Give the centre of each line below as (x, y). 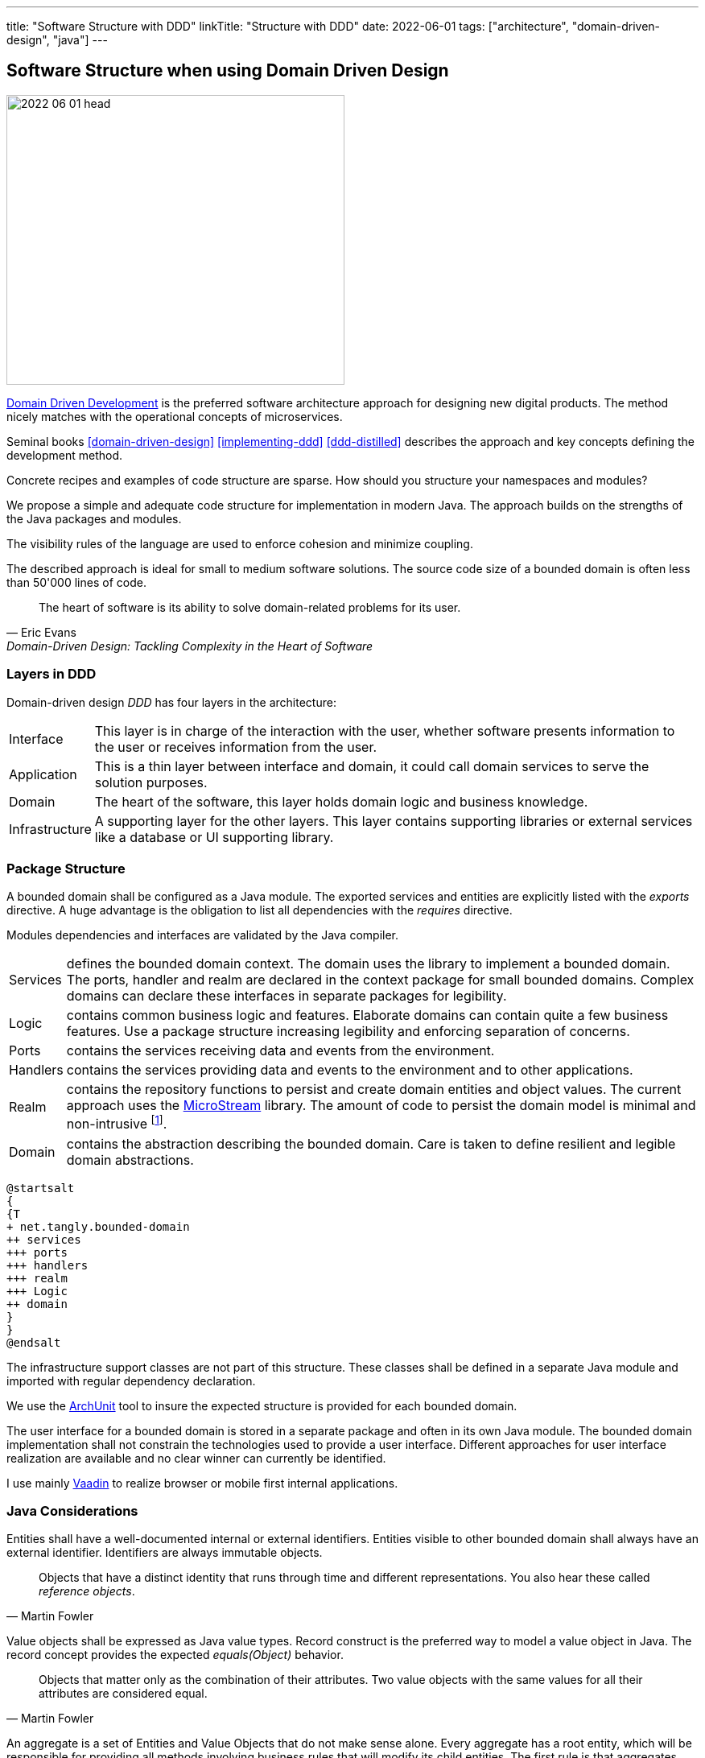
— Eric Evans (41, 632)
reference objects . (87, 1591)
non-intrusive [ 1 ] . (117, 1123)
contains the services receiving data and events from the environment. (280, 1051)
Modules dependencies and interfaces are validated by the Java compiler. (203, 935)
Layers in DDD (52, 674)
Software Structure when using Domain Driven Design (228, 71)
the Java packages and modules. (94, 518)
